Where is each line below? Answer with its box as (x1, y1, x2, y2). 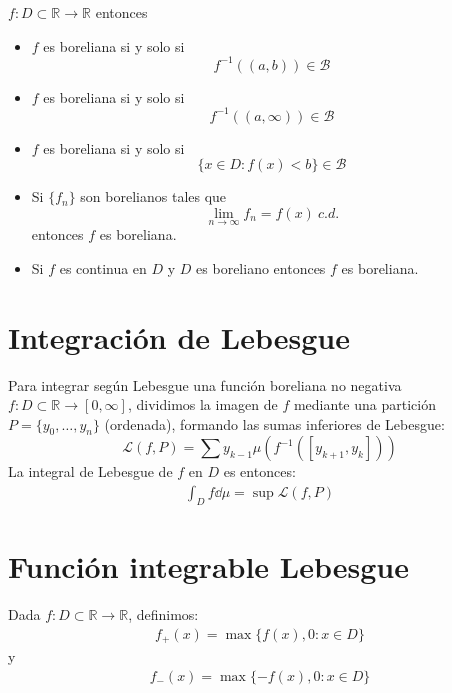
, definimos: (128, 604, 199, 625)
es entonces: (223, 461, 296, 482)
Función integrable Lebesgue (8, 546, 409, 587)
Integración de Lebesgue (8, 316, 350, 357)
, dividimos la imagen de (127, 394, 278, 415)
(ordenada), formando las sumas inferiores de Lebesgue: (104, 413, 445, 434)
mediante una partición (293, 394, 436, 415)
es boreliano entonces (196, 257, 326, 278)
